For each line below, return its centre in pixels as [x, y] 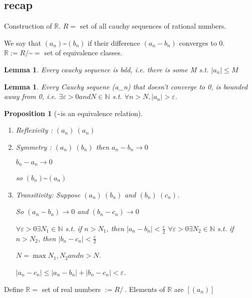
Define [14, 289]
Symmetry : [34, 146]
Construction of [28, 26]
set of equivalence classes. [83, 53]
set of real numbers [71, 289]
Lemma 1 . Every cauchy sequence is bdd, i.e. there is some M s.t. [106, 69]
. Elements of [145, 289]
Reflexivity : [34, 130]
